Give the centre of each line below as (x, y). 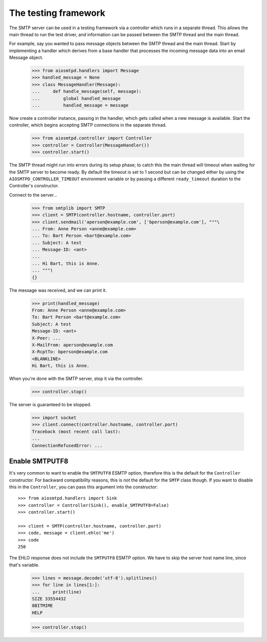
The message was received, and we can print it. (58, 290)
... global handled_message (76, 98)
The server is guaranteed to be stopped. (50, 405)
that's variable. (24, 565)
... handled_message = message (80, 106)
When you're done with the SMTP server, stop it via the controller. (76, 378)
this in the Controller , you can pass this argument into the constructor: (84, 487)
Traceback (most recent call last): (76, 431)
